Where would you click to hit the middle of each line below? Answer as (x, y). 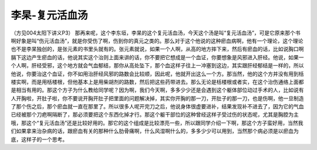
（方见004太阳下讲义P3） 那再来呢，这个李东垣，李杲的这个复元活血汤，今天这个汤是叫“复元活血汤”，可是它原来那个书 (156, 33)
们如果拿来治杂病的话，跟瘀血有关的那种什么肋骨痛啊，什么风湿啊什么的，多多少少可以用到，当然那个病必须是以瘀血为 (155, 131)
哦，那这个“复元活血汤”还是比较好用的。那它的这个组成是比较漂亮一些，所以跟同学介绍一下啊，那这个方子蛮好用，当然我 (157, 122)
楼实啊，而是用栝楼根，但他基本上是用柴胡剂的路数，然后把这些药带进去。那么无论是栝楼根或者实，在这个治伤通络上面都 (157, 81)
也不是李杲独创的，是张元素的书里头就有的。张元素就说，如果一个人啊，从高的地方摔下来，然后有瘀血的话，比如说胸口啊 (157, 49)
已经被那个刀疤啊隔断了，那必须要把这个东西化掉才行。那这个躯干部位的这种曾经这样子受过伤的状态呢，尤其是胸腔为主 (155, 115)
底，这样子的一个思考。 (39, 139)
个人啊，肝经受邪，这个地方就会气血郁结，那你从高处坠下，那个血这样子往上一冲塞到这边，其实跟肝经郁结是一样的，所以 (157, 66)
